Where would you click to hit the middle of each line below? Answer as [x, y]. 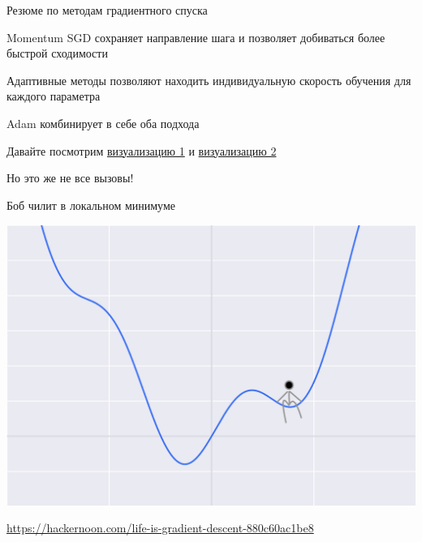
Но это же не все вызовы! [70, 178]
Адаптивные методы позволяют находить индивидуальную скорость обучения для [209, 80]
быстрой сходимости [57, 53]
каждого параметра [54, 96]
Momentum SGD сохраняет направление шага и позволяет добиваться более [196, 37]
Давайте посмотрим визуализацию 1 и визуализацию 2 [142, 150]
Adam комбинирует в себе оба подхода [103, 123]
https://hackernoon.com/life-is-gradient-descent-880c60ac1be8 [160, 528]
